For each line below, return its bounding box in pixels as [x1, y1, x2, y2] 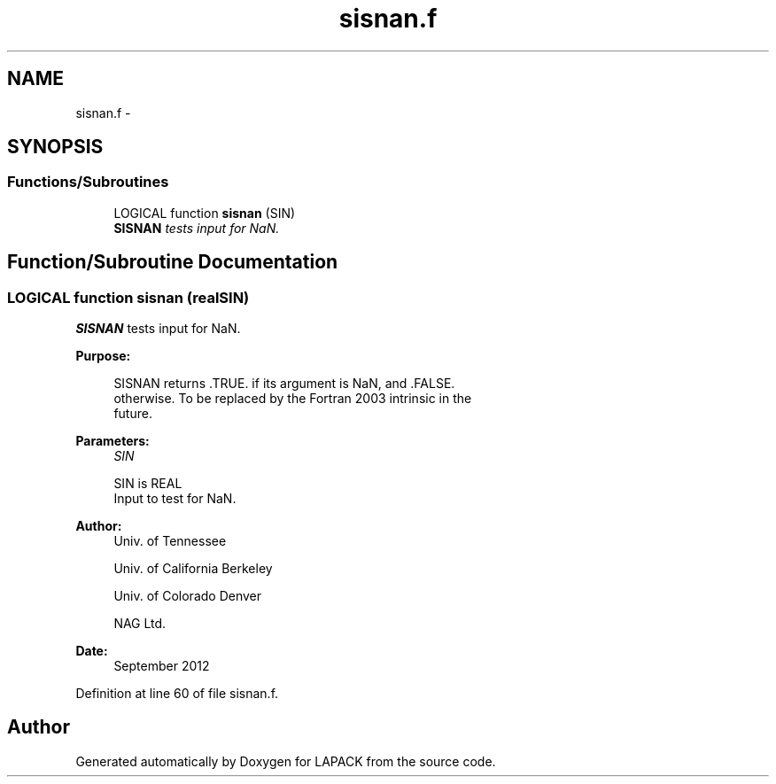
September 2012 [113, 658, 210, 674]
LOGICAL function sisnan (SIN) [113, 205, 296, 221]
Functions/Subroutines [7, 173, 169, 191]
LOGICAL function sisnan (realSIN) [7, 288, 250, 307]
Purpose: [75, 348, 131, 364]
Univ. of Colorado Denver [113, 588, 262, 604]
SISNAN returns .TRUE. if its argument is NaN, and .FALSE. [113, 376, 455, 392]
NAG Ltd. [113, 616, 167, 632]
